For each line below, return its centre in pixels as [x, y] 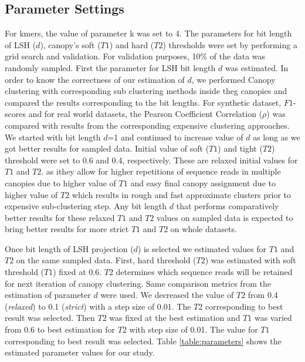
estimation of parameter [48, 295]
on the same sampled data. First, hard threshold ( [106, 260]
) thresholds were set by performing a [230, 44]
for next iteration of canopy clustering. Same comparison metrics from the [138, 283]
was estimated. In [257, 67]
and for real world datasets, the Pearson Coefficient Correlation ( [145, 114]
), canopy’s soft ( [70, 44]
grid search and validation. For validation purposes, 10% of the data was [135, 56]
